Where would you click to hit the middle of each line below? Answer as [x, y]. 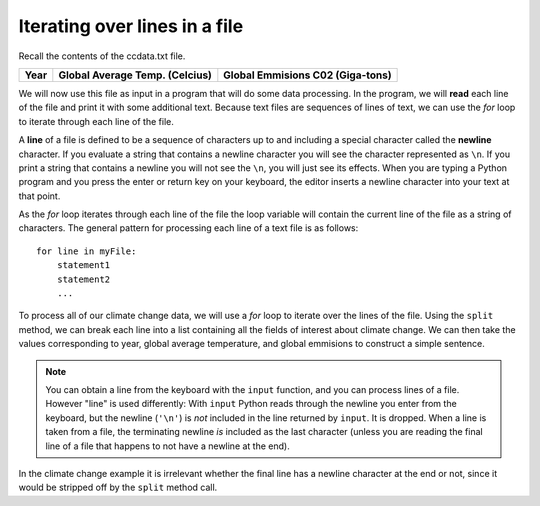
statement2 [83, 279]
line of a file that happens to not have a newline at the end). [167, 446]
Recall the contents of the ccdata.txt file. [102, 56]
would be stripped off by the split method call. [118, 487]
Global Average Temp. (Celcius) [135, 75]
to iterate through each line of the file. [96, 121]
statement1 [83, 265]
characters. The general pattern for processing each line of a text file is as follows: [188, 228]
